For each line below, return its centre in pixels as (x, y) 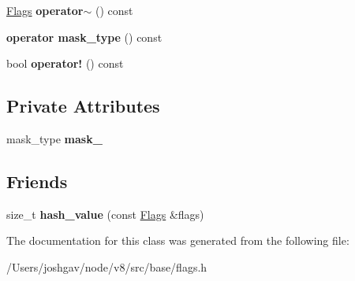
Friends (37, 181)
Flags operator (45, 10)
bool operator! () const (65, 63)
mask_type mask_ (54, 138)
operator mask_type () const (84, 37)
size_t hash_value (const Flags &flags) (105, 214)
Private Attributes (83, 106)
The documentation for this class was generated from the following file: (178, 240)
